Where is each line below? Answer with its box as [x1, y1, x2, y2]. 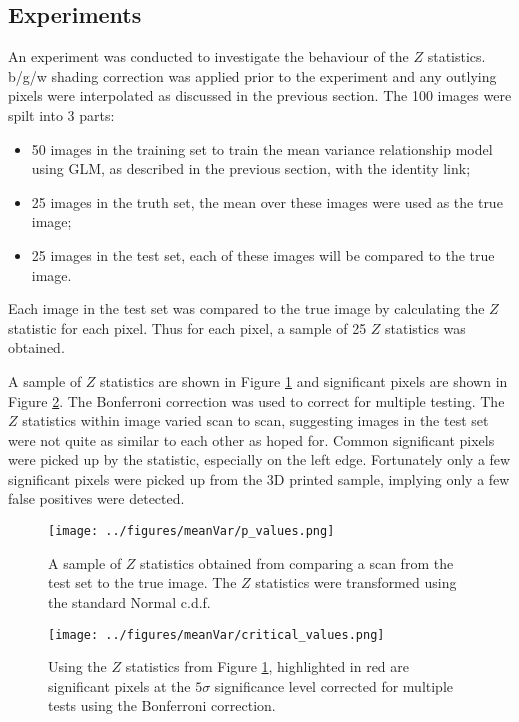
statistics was [385, 317, 466, 338]
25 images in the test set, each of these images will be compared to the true [31, 244, 495, 265]
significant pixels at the [48, 675, 191, 696]
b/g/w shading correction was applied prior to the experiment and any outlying [8, 65, 497, 86]
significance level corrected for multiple [214, 675, 453, 696]
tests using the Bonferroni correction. [48, 695, 276, 716]
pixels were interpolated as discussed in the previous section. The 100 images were [8, 85, 512, 106]
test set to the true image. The [48, 572, 237, 593]
